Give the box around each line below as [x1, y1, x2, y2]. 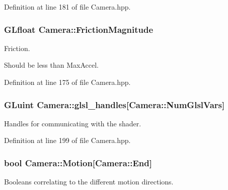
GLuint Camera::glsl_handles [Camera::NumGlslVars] [4, 98, 225, 111]
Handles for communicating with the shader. [4, 118, 141, 128]
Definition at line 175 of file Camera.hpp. [4, 77, 131, 87]
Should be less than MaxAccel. [4, 60, 99, 70]
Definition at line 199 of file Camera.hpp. [4, 135, 131, 146]
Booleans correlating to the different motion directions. [4, 176, 174, 187]
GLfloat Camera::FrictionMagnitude [4, 23, 153, 35]
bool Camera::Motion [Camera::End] [4, 156, 152, 169]
